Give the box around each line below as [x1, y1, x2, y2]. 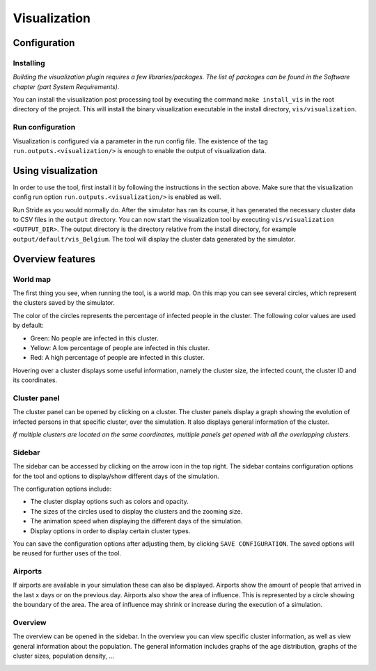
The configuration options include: [13, 484, 112, 493]
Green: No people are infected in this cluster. [30, 334, 159, 342]
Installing [13, 58, 45, 68]
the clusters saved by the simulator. [13, 299, 115, 307]
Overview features [13, 253, 95, 265]
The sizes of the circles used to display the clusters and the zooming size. [30, 507, 243, 515]
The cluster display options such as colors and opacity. [30, 498, 189, 506]
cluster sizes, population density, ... [13, 652, 115, 661]
